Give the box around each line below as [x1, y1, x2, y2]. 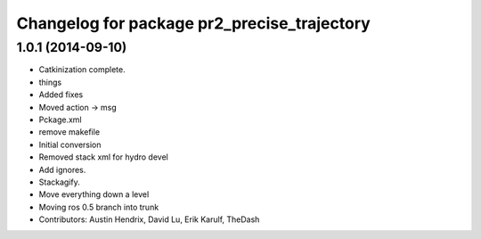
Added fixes [38, 89, 84, 100]
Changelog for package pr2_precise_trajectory [16, 13, 371, 33]
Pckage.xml [38, 114, 82, 125]
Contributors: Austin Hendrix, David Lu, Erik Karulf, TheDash [38, 214, 260, 225]
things [38, 77, 62, 87]
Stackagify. [38, 177, 80, 187]
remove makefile [38, 127, 101, 137]
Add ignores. [38, 164, 86, 175]
